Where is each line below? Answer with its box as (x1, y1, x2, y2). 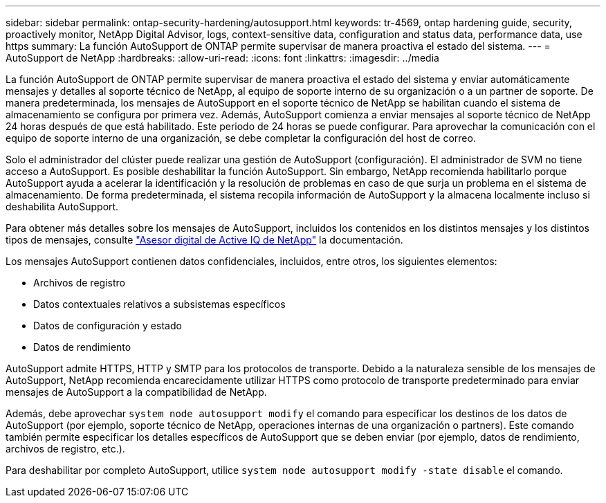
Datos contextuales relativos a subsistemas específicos (33, 298, 286, 310)
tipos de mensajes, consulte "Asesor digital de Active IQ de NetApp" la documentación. (6, 234, 403, 246)
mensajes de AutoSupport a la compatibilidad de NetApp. (6, 386, 267, 398)
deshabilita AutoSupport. (6, 201, 119, 212)
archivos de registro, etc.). (6, 443, 125, 455)
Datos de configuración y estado (33, 320, 182, 331)
